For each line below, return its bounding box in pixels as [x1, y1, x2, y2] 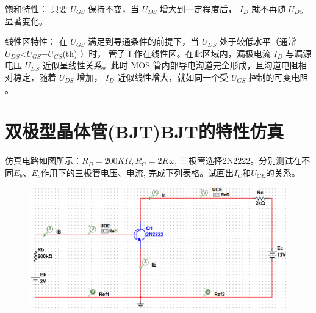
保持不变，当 [88, 2, 140, 15]
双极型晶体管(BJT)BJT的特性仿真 [5, 119, 284, 144]
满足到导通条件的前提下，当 [88, 35, 199, 48]
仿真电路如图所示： [5, 154, 82, 167]
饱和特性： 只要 [5, 2, 68, 15]
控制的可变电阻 [248, 70, 309, 83]
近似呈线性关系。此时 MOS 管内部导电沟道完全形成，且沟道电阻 [42, 59, 298, 72]
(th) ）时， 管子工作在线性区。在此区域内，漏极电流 [62, 46, 271, 59]
